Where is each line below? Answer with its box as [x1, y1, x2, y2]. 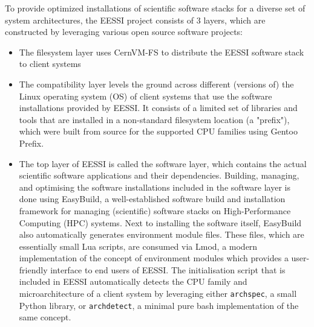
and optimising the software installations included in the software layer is [19, 180, 290, 193]
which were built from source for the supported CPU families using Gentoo [19, 125, 298, 138]
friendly [19, 263, 48, 276]
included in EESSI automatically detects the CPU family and [19, 275, 247, 288]
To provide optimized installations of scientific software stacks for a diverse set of [5, 2, 306, 14]
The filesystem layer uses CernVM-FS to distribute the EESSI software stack [19, 45, 304, 58]
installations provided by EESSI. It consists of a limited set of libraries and [19, 101, 298, 114]
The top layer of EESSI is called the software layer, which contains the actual [19, 157, 307, 170]
